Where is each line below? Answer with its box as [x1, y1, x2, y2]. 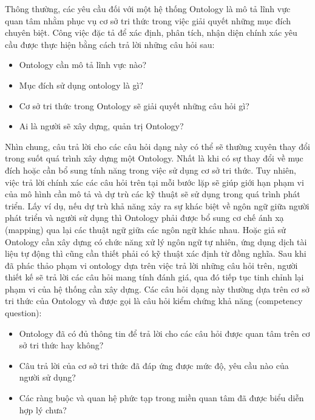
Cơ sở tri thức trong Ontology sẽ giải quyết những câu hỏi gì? [19, 99, 249, 112]
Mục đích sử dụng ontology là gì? [19, 78, 144, 91]
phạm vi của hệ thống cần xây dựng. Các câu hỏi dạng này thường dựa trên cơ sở [5, 282, 310, 295]
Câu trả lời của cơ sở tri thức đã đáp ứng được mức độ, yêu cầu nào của [19, 359, 289, 371]
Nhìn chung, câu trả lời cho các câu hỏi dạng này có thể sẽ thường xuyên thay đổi [5, 140, 310, 152]
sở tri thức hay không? [19, 339, 104, 351]
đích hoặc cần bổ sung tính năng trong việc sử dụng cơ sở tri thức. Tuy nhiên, [5, 163, 296, 176]
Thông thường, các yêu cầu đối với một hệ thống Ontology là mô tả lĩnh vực [5, 2, 291, 15]
